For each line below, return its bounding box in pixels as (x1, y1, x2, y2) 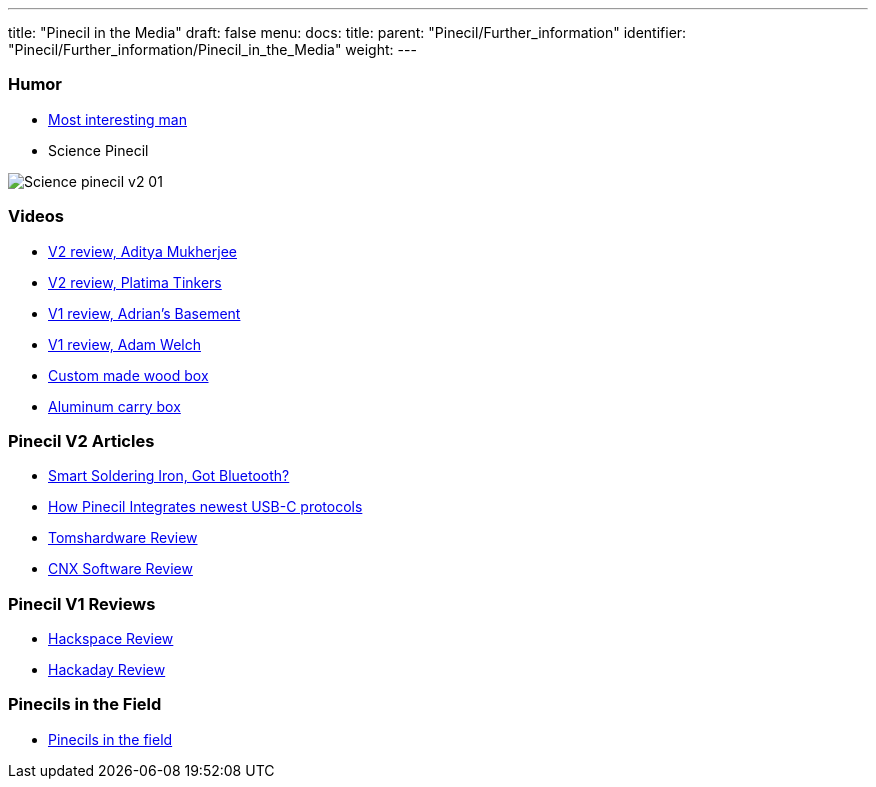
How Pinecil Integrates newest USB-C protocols (48, 498, 363, 516)
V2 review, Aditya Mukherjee (48, 242, 237, 260)
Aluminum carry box (48, 397, 181, 415)
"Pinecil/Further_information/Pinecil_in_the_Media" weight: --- (8, 41, 417, 58)
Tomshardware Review (48, 529, 198, 547)
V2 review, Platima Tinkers (48, 273, 222, 291)
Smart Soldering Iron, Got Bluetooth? (48, 467, 290, 485)
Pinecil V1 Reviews (8, 593, 156, 614)
